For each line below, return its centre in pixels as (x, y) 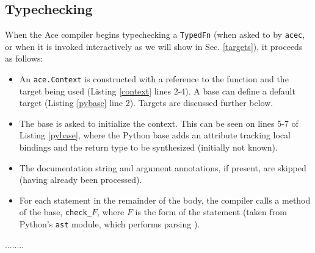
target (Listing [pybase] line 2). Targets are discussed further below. (146, 103)
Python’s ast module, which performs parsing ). (110, 224)
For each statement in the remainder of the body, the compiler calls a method (165, 200)
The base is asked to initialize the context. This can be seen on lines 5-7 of (159, 123)
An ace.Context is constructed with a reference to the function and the (154, 79)
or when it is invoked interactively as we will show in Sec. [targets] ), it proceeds (154, 46)
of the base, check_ (55, 212)
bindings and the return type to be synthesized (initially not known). (148, 147)
